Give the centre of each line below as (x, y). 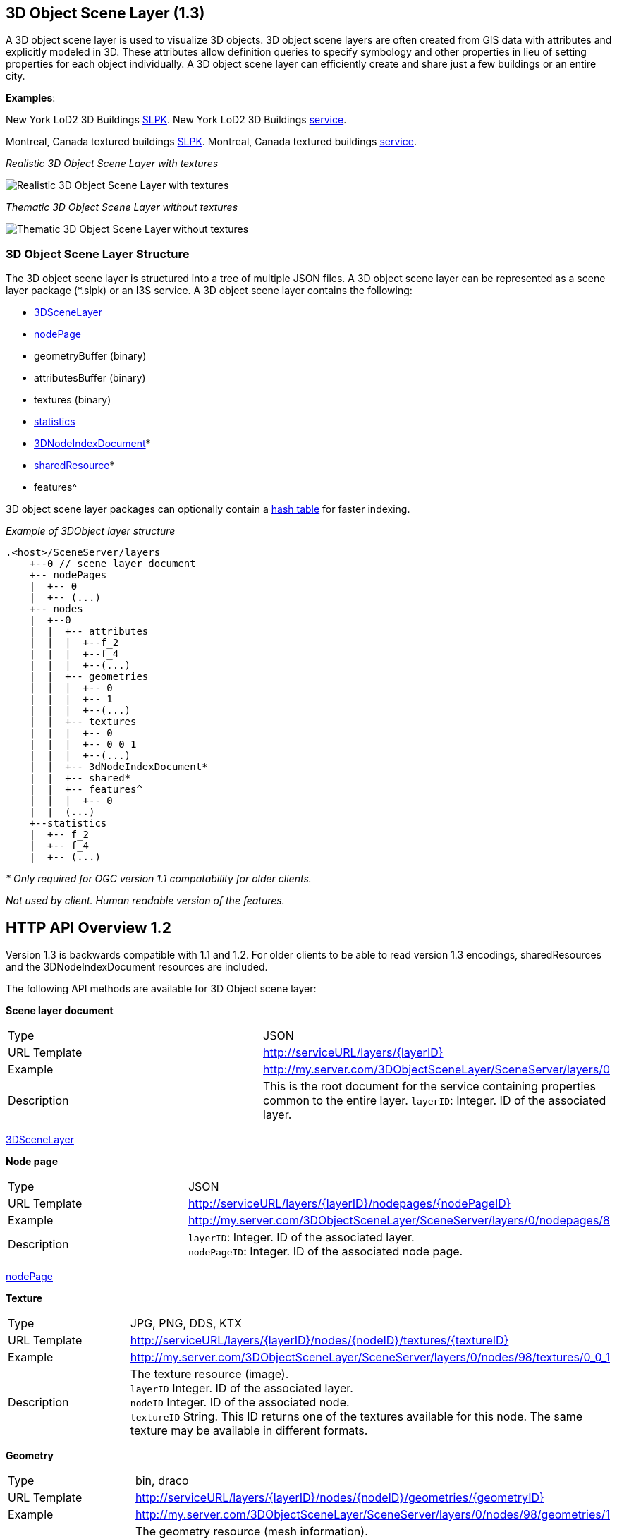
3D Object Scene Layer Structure (98, 254)
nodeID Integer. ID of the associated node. (240, 1403)
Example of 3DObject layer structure (91, 531)
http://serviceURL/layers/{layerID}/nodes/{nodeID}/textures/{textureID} (319, 1340)
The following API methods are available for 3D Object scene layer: (161, 989)
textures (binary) (73, 400)
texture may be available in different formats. (249, 1431)
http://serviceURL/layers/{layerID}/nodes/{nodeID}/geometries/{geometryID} (340, 1498)
